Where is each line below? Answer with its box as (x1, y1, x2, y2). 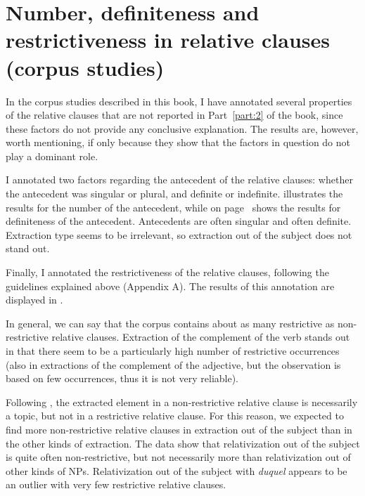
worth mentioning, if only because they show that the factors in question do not (6, 135, 351, 150)
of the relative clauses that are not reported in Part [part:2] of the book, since (6, 107, 343, 122)
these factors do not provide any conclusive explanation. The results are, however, (6, 121, 359, 136)
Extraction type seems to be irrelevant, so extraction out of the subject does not (6, 227, 352, 242)
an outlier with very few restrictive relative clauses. (6, 477, 226, 492)
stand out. (6, 241, 50, 256)
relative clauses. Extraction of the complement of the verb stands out (51, 329, 350, 344)
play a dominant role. (6, 148, 98, 163)
